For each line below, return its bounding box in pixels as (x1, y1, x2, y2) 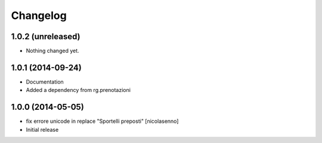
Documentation (26, 78, 64, 85)
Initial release (26, 126, 59, 133)
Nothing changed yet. (26, 47, 80, 55)
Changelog (11, 9, 67, 22)
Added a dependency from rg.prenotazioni (26, 87, 131, 94)
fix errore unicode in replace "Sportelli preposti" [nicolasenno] (26, 117, 179, 125)
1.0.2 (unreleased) (11, 31, 80, 42)
